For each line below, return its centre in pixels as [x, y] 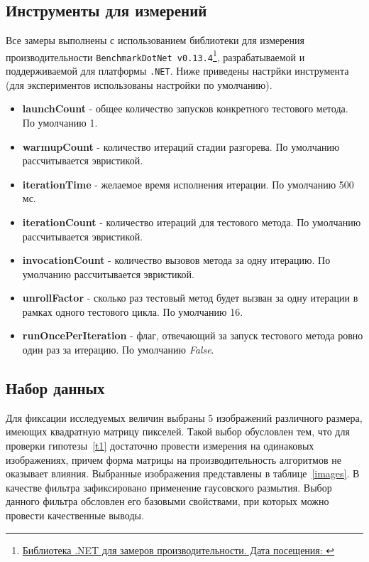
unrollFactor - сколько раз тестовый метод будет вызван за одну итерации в [190, 298]
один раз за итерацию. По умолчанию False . [118, 350]
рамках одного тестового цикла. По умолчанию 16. [133, 311]
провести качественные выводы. [75, 515]
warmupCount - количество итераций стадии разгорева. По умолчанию [181, 146]
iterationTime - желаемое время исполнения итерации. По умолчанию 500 [188, 184]
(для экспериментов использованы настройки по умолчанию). [139, 84]
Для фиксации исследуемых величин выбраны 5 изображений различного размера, [184, 417]
